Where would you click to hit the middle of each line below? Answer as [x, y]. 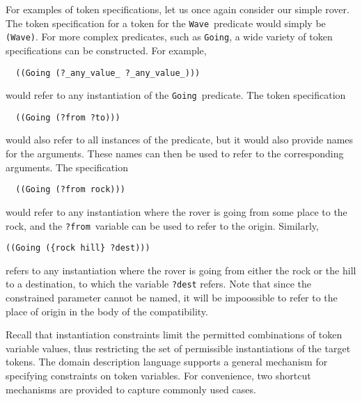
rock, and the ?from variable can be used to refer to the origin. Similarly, [162, 225]
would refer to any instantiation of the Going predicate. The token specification [176, 95]
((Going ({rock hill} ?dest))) [78, 248]
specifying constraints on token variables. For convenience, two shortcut [158, 376]
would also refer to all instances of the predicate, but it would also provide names [180, 140]
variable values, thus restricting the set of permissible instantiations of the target [178, 348]
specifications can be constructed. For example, [106, 50]
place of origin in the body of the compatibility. [107, 311]
